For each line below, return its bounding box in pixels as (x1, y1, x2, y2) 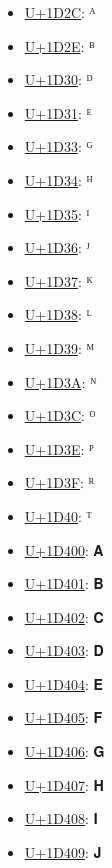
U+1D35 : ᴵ (24, 203, 90, 224)
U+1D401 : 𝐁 (24, 573, 104, 594)
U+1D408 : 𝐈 (24, 808, 98, 829)
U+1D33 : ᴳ (24, 136, 93, 157)
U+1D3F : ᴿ (24, 472, 95, 493)
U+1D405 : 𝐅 (24, 707, 103, 728)
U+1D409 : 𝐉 (24, 841, 102, 862)
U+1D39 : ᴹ (24, 337, 95, 358)
